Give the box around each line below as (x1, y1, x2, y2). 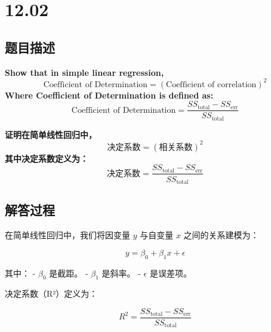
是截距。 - (49, 266, 88, 279)
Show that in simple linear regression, (5, 66, 164, 78)
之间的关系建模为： (183, 229, 259, 241)
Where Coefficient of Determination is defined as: (5, 88, 214, 101)
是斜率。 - (101, 266, 141, 279)
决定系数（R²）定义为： (5, 287, 98, 300)
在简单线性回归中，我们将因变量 (5, 229, 130, 241)
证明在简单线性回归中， (5, 128, 97, 140)
